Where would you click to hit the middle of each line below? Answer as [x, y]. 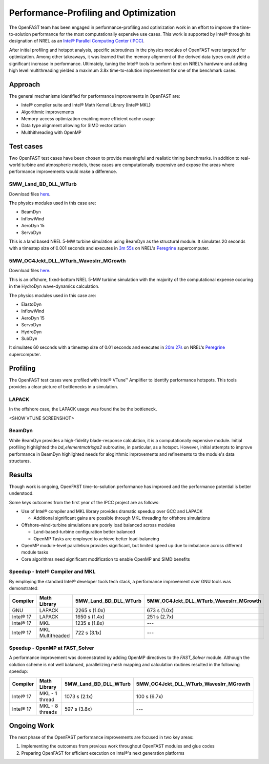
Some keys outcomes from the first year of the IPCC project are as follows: [84, 502]
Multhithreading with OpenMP [51, 132]
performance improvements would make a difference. [63, 171]
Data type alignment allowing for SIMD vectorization [74, 126]
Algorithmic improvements [48, 112]
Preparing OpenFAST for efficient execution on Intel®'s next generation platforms [103, 753]
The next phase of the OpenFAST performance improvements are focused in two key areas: [101, 737]
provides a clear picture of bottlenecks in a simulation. [63, 387]
